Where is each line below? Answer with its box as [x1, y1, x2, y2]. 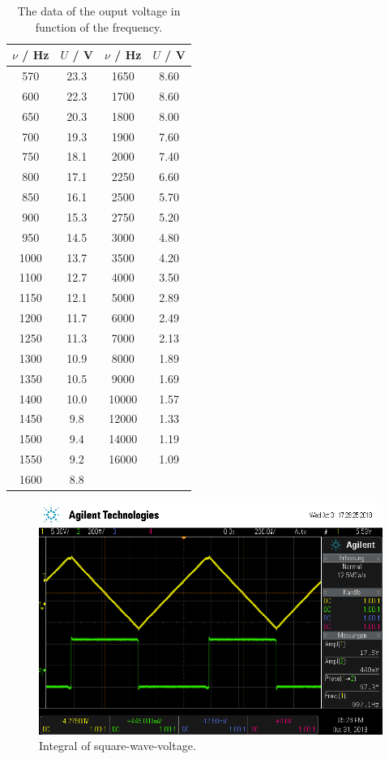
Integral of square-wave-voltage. [39, 737, 196, 754]
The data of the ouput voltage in [17, 2, 181, 19]
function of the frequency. [35, 18, 163, 35]
